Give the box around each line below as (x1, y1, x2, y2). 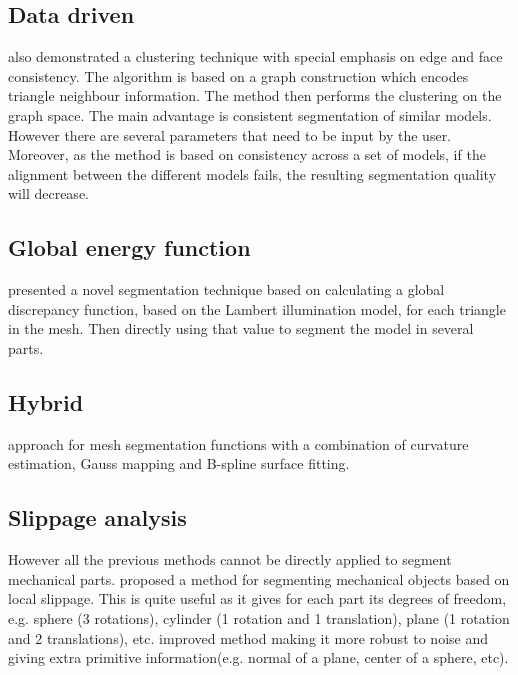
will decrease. (8, 183, 89, 204)
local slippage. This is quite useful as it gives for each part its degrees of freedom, (8, 588, 507, 609)
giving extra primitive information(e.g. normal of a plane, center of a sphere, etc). (8, 647, 509, 668)
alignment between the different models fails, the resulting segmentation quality (8, 163, 497, 184)
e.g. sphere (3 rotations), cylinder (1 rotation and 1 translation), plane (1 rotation (8, 607, 510, 628)
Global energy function (8, 232, 251, 263)
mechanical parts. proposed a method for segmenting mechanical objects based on (8, 568, 510, 589)
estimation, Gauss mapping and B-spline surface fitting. (8, 453, 350, 474)
